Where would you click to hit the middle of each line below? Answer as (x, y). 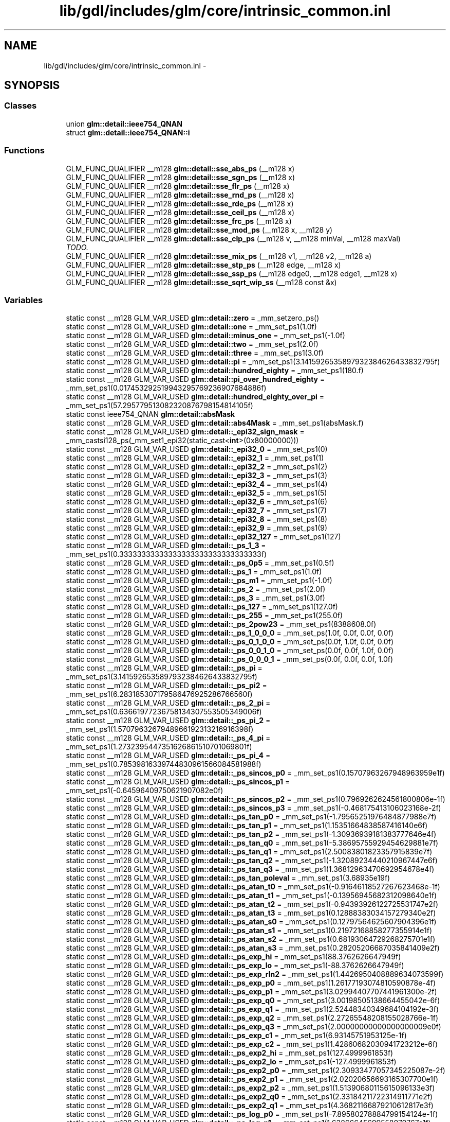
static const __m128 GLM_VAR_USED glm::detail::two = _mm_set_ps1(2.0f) (192, 344)
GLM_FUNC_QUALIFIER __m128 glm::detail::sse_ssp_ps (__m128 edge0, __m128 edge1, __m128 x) (232, 273)
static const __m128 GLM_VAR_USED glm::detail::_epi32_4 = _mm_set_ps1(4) (197, 484)
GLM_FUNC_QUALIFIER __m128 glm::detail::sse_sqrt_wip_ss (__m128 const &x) (201, 282)
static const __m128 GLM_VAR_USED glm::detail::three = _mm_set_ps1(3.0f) (195, 353)
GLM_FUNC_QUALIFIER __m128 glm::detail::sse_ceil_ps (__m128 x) (180, 212)
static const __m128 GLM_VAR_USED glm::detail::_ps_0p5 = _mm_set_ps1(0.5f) (200, 563)
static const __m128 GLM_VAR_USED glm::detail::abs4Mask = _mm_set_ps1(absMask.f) (215, 423)
